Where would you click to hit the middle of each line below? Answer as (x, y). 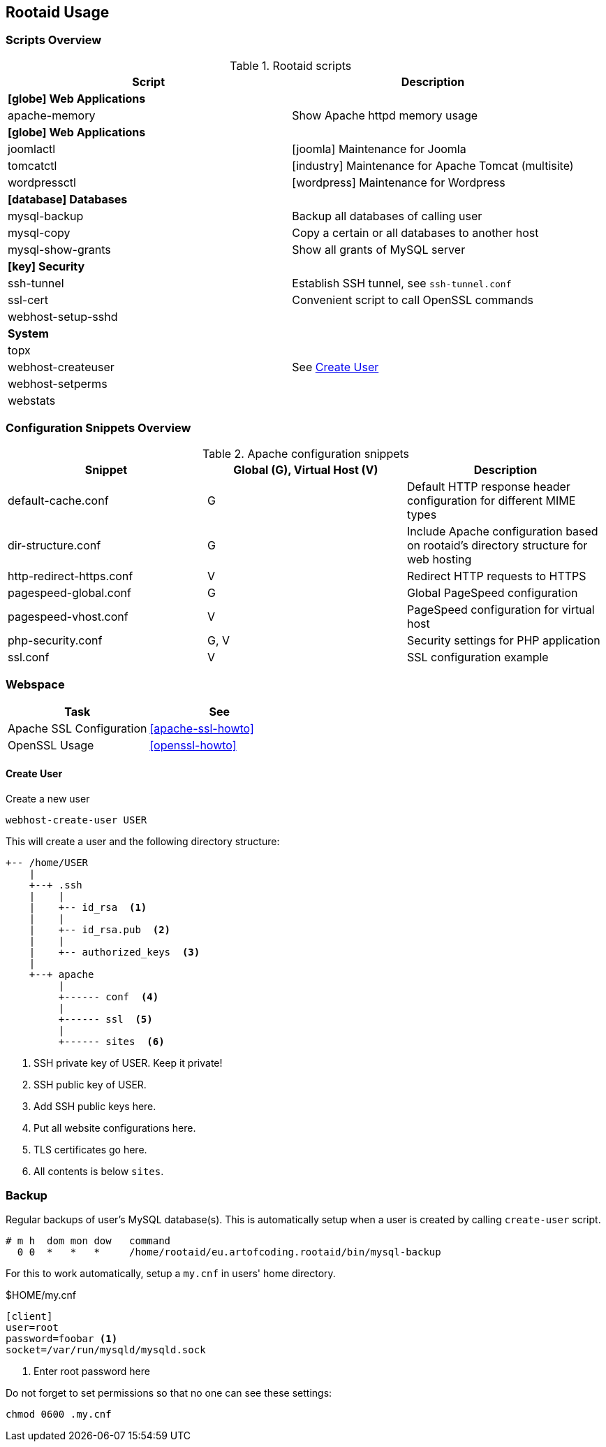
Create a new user (48, 798)
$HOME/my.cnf (41, 1295)
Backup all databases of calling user (387, 216)
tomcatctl (32, 165)
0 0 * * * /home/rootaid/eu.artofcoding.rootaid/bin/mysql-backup (229, 1252)
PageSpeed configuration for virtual (501, 609)
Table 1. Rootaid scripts (291, 65)
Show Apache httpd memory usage (385, 115)
